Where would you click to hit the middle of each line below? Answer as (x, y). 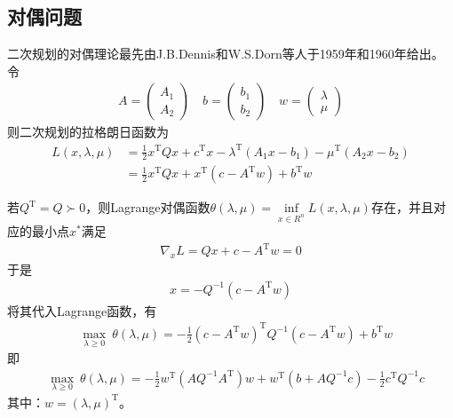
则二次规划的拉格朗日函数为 (88, 132)
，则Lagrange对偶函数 (148, 207)
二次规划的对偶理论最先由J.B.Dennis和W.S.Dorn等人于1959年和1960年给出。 (226, 54)
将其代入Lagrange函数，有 (82, 310)
